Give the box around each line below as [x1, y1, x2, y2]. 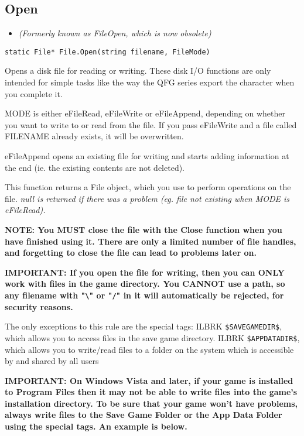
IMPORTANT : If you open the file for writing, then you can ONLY [5, 266, 285, 278]
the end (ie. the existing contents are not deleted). [5, 161, 185, 173]
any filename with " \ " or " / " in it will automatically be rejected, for [5, 289, 284, 301]
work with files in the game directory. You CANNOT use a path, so [5, 277, 285, 290]
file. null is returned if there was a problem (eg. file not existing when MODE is [5, 192, 290, 204]
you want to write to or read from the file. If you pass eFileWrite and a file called [5, 118, 297, 131]
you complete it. [5, 87, 63, 99]
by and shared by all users [5, 355, 99, 367]
